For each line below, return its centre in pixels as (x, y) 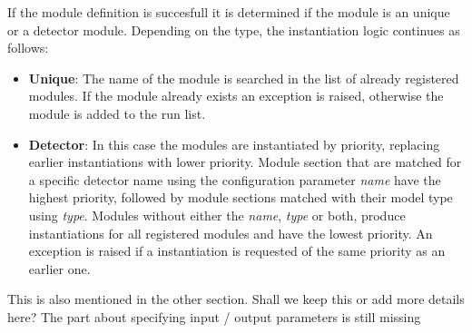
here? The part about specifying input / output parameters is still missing (214, 316)
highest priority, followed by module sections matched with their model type (241, 197)
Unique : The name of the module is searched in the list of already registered (244, 78)
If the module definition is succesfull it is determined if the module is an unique (229, 12)
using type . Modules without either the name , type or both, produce (217, 215)
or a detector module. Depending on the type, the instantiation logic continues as (234, 29)
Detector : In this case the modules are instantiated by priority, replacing (234, 144)
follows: (28, 48)
